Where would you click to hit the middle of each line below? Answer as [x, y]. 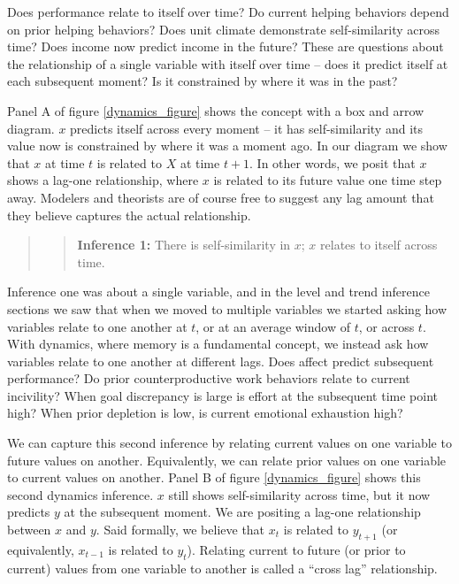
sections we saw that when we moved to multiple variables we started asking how [227, 308]
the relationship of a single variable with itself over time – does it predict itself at [228, 63]
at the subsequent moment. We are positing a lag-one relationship [242, 512]
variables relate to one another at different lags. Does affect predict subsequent [221, 361]
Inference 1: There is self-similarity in [184, 245]
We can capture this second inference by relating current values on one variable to [229, 443]
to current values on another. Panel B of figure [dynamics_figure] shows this [214, 477]
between [29, 530]
